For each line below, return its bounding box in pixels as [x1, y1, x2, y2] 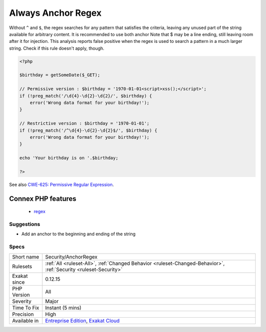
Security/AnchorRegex [45, 253, 98, 260]
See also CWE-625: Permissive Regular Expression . [9, 182, 114, 187]
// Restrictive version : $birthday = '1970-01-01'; [19, 121, 150, 126]
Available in [12, 317, 39, 324]
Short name [12, 253, 39, 260]
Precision [12, 311, 34, 318]
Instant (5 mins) [45, 304, 82, 311]
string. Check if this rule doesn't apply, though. [9, 45, 104, 51]
